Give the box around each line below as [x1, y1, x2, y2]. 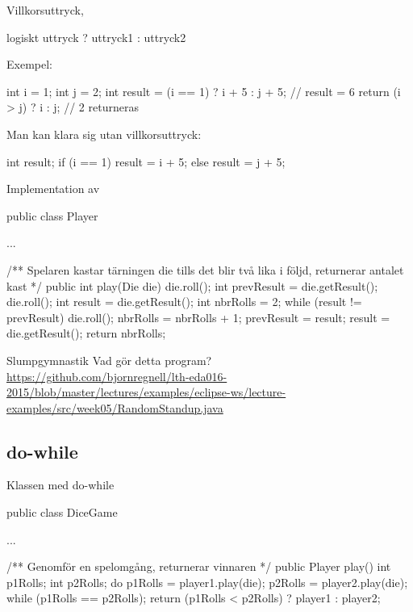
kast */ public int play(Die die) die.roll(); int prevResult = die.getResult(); [6, 277, 378, 294]
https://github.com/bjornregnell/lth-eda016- [6, 367, 227, 384]
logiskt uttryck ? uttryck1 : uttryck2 [6, 28, 186, 45]
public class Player [6, 207, 98, 224]
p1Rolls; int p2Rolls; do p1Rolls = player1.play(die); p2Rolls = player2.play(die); [6, 573, 408, 590]
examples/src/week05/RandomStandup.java [6, 399, 223, 416]
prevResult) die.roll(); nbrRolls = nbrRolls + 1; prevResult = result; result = [6, 308, 390, 325]
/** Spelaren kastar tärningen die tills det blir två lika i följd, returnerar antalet [6, 261, 404, 278]
